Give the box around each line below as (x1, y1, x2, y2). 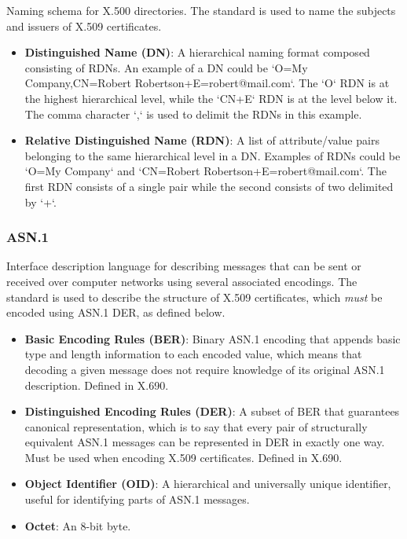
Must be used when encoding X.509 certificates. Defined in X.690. (24, 449, 343, 465)
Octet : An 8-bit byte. (24, 517, 131, 533)
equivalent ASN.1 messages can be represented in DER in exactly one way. (24, 434, 385, 450)
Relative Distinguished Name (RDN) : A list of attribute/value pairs (24, 132, 379, 148)
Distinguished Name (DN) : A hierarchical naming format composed (24, 44, 370, 60)
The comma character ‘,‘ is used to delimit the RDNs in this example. (24, 105, 362, 122)
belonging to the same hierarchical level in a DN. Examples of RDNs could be (24, 147, 401, 163)
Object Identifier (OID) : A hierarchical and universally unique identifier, (24, 475, 391, 492)
